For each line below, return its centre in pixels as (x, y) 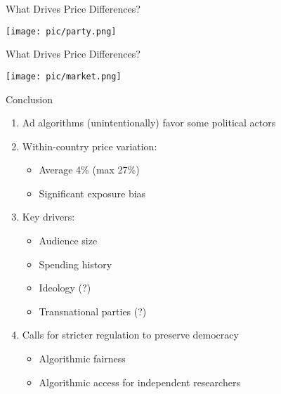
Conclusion (29, 99)
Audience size (68, 241)
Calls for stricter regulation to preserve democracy (130, 335)
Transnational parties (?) (93, 311)
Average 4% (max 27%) (89, 170)
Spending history (76, 264)
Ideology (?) (65, 288)
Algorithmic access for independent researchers (139, 382)
